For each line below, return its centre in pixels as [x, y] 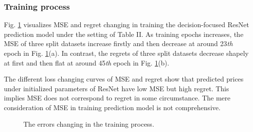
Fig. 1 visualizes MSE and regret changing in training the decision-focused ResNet [126, 25]
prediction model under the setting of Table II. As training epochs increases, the [124, 34]
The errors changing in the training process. [89, 124]
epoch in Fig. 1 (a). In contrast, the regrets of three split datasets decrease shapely [126, 53]
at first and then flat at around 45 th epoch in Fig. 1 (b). [87, 62]
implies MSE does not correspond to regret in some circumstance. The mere [117, 98]
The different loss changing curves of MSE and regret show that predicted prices [124, 79]
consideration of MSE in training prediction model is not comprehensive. [112, 107]
